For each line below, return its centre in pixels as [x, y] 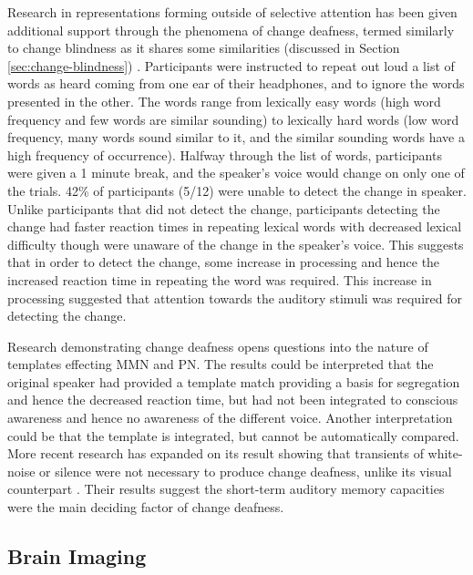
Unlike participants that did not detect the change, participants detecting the [224, 208]
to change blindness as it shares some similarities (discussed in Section [204, 48]
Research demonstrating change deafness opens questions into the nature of [218, 346]
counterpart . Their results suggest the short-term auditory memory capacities [226, 489]
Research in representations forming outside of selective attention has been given [232, 12]
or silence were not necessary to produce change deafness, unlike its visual [246, 471]
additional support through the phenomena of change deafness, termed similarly [231, 30]
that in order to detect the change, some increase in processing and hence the [224, 262]
